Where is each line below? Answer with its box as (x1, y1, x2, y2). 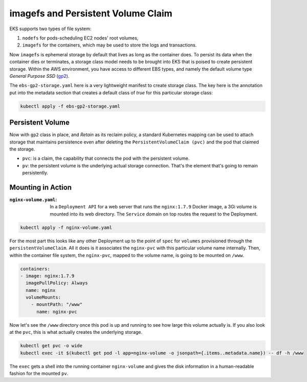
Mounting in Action (9, 183, 72, 192)
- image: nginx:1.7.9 (20, 273, 75, 279)
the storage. (9, 146, 35, 152)
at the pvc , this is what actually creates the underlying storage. (9, 329, 143, 335)
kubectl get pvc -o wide (20, 343, 83, 349)
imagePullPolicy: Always (26, 280, 88, 286)
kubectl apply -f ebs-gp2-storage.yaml (20, 103, 120, 109)
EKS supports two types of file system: (9, 26, 92, 32)
